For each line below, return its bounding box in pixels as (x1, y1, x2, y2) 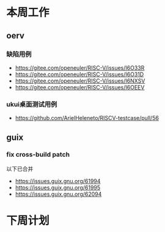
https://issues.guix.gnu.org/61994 (15, 177, 101, 184)
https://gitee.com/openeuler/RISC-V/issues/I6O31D (15, 70, 144, 78)
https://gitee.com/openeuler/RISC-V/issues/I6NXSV (15, 77, 145, 84)
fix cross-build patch (6, 151, 70, 159)
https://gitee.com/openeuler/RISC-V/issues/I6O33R (15, 64, 145, 71)
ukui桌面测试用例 (6, 100, 57, 108)
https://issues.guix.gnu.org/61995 (15, 184, 101, 191)
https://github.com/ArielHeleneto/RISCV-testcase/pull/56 (15, 114, 159, 122)
